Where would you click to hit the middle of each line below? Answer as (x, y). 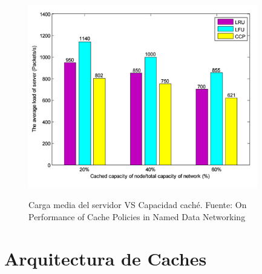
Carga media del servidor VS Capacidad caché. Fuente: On (138, 205)
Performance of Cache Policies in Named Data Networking (137, 216)
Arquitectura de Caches (106, 258)
